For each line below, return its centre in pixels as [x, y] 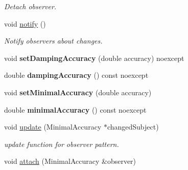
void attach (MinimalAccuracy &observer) [70, 161]
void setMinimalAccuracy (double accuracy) [78, 92]
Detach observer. [30, 6]
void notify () [25, 23]
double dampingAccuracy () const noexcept [76, 75]
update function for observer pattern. [62, 144]
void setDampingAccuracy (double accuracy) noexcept [94, 58]
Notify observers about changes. [53, 41]
